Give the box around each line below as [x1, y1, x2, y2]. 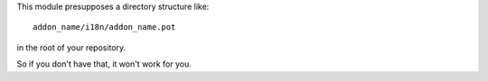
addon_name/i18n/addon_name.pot [33, 22, 176, 32]
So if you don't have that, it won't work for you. [16, 58, 192, 69]
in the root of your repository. [16, 41, 127, 53]
